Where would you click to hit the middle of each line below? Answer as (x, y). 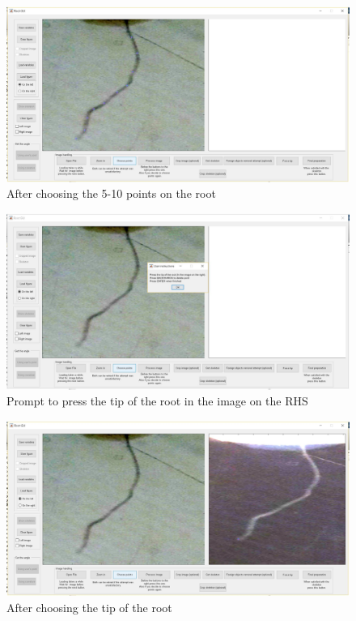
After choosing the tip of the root (89, 607)
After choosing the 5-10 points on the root (111, 193)
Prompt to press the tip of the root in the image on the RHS (157, 401)
